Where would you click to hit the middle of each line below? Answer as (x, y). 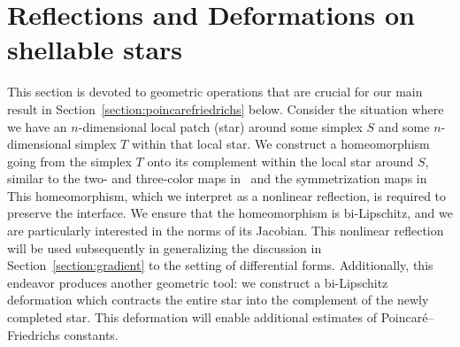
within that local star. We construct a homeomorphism (280, 144)
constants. (91, 334)
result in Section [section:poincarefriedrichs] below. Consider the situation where (226, 108)
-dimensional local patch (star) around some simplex (220, 126)
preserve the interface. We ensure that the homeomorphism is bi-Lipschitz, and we (230, 213)
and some (404, 126)
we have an (37, 126)
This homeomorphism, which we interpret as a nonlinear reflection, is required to (227, 195)
